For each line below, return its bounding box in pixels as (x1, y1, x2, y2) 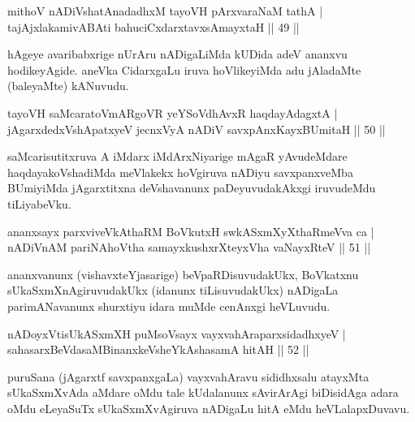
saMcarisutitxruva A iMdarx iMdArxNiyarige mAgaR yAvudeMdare (7, 148, 348, 165)
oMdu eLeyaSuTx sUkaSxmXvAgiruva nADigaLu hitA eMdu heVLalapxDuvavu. (7, 399, 410, 416)
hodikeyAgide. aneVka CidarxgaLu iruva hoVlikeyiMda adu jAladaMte (7, 61, 361, 78)
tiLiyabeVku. (7, 195, 71, 212)
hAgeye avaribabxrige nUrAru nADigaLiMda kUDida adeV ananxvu (7, 45, 348, 62)
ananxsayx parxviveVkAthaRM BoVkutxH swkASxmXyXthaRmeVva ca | (7, 222, 374, 239)
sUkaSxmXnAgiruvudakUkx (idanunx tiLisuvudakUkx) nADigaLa (7, 282, 339, 299)
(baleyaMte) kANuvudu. (7, 77, 129, 94)
